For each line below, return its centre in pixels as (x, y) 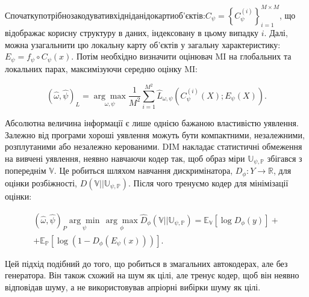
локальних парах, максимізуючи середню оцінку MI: (101, 68)
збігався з (285, 158)
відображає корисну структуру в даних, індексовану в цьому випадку (132, 33)
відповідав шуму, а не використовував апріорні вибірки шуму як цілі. (133, 286)
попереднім (26, 170)
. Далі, (276, 33)
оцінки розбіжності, (41, 182)
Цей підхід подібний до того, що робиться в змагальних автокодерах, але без (146, 263)
